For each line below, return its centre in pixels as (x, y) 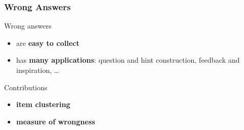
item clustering (43, 104)
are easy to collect (48, 43)
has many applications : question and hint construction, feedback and (128, 60)
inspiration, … (38, 70)
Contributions (26, 87)
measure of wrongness (56, 121)
